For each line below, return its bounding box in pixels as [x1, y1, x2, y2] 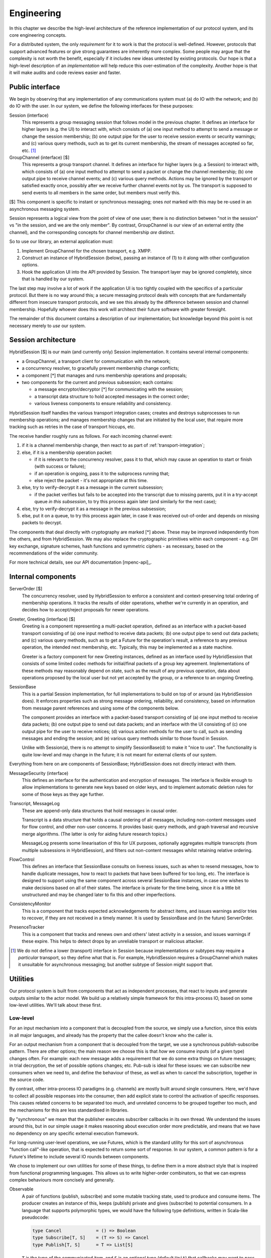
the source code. [9, 1076, 45, 1082]
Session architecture [9, 336, 76, 344]
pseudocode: [22, 1214, 50, 1220]
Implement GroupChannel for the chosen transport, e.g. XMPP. [22, 248, 152, 254]
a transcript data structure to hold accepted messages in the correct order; [34, 393, 190, 400]
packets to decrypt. [22, 520, 62, 526]
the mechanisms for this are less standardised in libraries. [9, 1107, 129, 1113]
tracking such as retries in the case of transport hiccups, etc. [9, 424, 135, 430]
